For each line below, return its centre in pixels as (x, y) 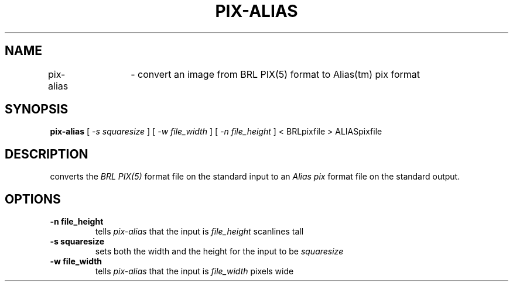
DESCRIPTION (47, 154)
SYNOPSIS (37, 109)
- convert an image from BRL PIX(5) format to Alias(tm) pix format (275, 74)
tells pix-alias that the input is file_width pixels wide (194, 271)
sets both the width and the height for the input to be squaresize (219, 251)
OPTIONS (33, 199)
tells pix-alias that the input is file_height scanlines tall (199, 232)
